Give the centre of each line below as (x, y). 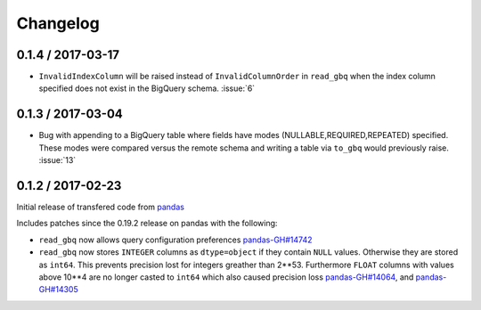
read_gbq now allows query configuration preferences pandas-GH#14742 (175, 240)
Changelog (58, 23)
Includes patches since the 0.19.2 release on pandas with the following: (147, 224)
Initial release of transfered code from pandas (100, 207)
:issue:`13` (57, 160)
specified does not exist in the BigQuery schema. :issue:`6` (147, 88)
